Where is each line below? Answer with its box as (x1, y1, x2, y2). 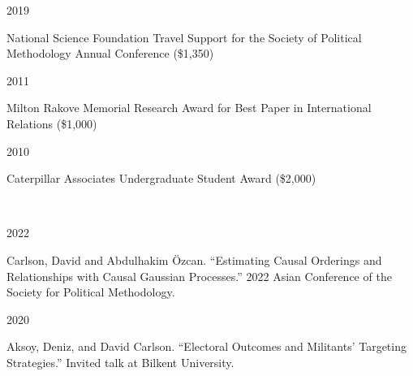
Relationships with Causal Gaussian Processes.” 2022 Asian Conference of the (6, 267, 392, 284)
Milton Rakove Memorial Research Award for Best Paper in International (6, 99, 372, 116)
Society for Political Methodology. (6, 283, 175, 300)
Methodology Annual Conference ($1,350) (6, 45, 214, 62)
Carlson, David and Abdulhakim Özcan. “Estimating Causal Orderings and (6, 251, 382, 268)
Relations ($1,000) (6, 115, 97, 132)
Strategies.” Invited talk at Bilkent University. (6, 353, 234, 370)
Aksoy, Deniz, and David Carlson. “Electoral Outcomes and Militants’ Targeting (6, 338, 407, 355)
